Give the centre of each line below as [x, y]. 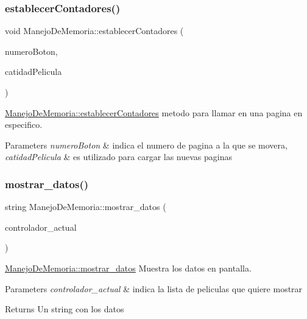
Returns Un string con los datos [65, 309]
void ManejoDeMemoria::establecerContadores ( [94, 31]
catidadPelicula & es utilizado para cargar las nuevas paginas [119, 157]
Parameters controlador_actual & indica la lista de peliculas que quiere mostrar [154, 288]
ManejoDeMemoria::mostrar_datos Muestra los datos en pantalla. [128, 268]
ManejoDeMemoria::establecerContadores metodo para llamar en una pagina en [154, 112]
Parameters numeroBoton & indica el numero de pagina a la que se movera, [146, 145]
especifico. [24, 124]
